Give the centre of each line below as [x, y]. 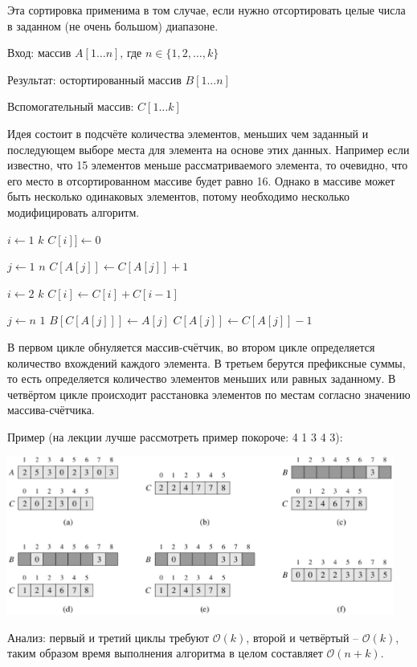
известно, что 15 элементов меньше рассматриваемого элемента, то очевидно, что [208, 165]
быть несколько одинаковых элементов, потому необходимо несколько [178, 196]
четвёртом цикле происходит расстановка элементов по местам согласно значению [209, 394]
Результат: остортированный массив [94, 79]
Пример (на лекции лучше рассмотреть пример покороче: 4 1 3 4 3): [175, 436]
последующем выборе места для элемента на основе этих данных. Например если [208, 149]
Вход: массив [39, 53]
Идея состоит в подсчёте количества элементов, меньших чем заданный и [188, 133]
